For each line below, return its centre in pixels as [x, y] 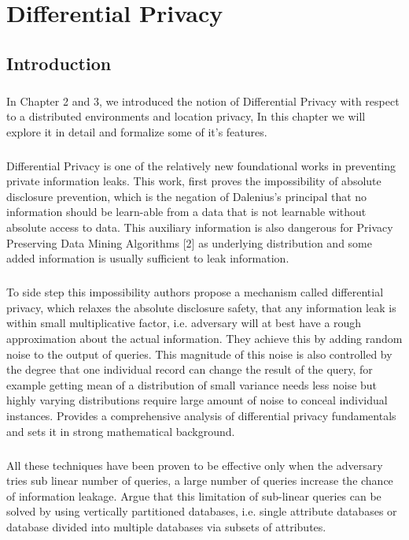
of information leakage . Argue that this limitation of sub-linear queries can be [194, 495]
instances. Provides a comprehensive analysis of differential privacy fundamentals [201, 415]
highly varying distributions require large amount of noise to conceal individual [197, 400]
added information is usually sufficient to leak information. [148, 258]
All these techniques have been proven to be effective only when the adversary [195, 465]
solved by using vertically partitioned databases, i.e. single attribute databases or [202, 511]
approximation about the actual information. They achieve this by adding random [204, 338]
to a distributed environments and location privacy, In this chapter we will [186, 116]
